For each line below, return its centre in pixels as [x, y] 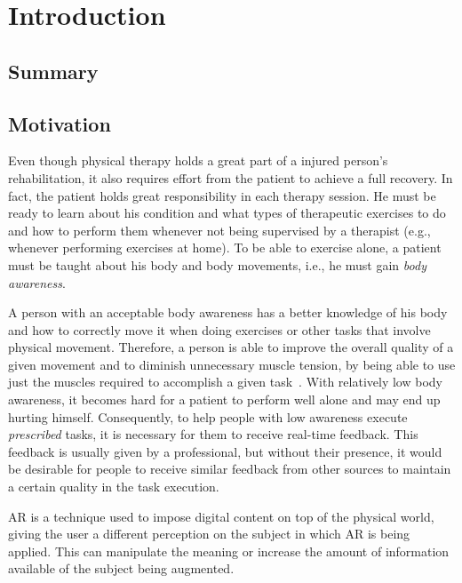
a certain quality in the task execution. [114, 487]
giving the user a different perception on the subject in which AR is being [209, 534]
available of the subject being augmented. [121, 568]
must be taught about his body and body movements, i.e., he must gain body [217, 264]
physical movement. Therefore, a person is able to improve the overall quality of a [231, 347]
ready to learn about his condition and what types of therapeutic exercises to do [227, 213]
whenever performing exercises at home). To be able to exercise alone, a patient [225, 248]
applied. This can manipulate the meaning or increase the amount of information [229, 551]
